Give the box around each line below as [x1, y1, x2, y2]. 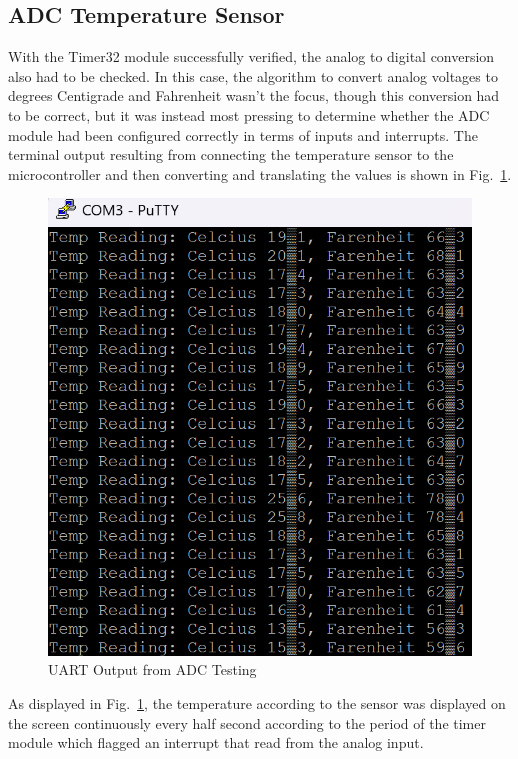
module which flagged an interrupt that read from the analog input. [8, 732, 424, 753]
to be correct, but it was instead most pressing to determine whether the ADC [8, 104, 490, 125]
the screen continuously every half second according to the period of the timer [8, 712, 486, 733]
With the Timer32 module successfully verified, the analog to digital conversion [8, 46, 495, 67]
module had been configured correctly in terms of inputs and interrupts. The [8, 124, 478, 145]
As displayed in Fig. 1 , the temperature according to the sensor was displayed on [8, 693, 506, 714]
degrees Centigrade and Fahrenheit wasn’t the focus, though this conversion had [8, 85, 500, 106]
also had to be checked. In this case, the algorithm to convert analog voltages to [8, 65, 498, 86]
